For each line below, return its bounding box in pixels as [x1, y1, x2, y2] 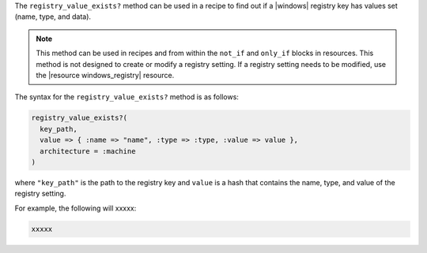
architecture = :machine [40, 147, 136, 155]
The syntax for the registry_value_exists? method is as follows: [14, 92, 239, 102]
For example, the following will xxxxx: [14, 203, 137, 213]
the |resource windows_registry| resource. [36, 70, 175, 80]
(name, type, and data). [14, 12, 91, 21]
